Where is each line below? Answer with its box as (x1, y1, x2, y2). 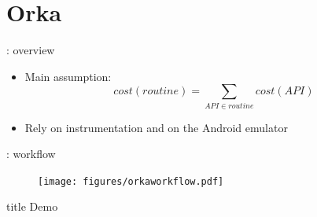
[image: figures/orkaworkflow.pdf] (38, 175, 224, 187)
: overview (6, 42, 55, 58)
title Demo (6, 198, 58, 215)
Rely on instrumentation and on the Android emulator (24, 119, 288, 135)
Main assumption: (24, 68, 112, 84)
